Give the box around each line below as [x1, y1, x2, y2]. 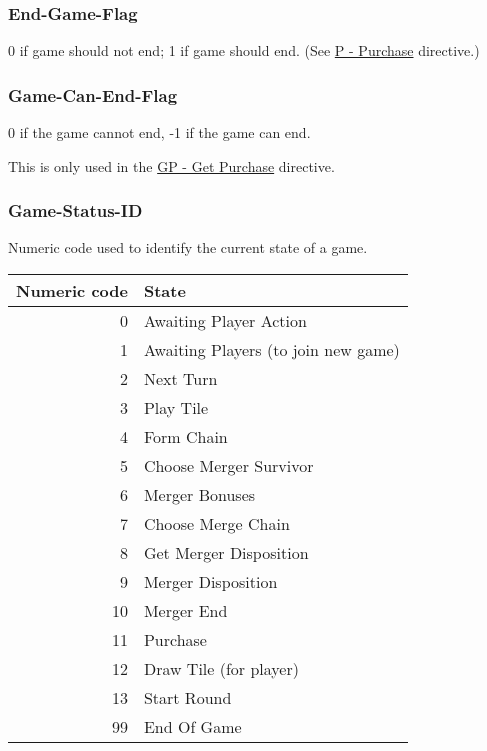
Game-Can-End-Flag [8, 82, 178, 107]
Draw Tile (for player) [143, 657, 299, 681]
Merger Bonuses [143, 483, 256, 507]
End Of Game [143, 715, 242, 739]
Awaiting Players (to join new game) [143, 338, 400, 362]
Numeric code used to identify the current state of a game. [8, 237, 368, 258]
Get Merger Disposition [143, 541, 309, 565]
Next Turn [143, 367, 218, 391]
